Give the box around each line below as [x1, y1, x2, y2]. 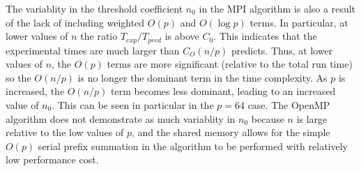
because [251, 111, 284, 126]
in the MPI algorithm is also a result [199, 1, 356, 15]
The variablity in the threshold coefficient [6, 1, 183, 15]
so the [6, 70, 31, 84]
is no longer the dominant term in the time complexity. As [77, 70, 328, 84]
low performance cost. [6, 152, 99, 167]
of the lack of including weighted [6, 15, 145, 29]
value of [6, 98, 39, 112]
